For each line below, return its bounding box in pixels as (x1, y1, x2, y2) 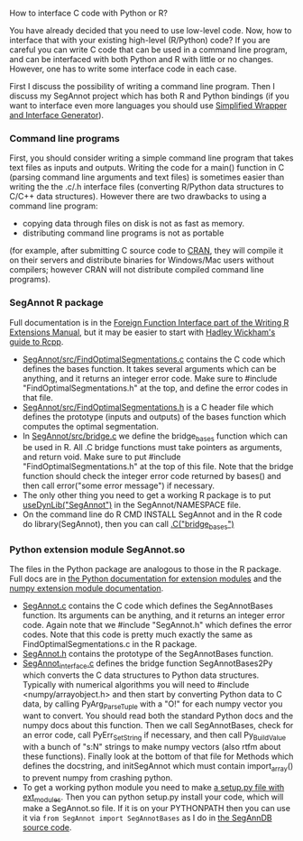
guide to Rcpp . (9, 336, 64, 347)
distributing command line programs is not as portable (22, 227, 225, 238)
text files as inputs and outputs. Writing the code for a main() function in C (9, 162, 285, 173)
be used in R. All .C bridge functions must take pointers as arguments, (22, 442, 282, 453)
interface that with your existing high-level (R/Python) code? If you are (9, 35, 271, 45)
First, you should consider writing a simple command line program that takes (9, 152, 294, 163)
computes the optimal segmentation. (22, 420, 160, 431)
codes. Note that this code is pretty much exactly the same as (22, 629, 253, 640)
